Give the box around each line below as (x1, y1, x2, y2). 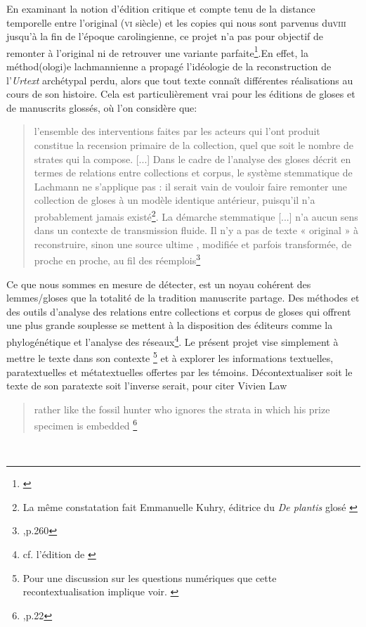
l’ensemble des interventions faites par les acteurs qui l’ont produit (34, 124, 320, 138)
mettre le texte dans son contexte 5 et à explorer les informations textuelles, (6, 349, 334, 365)
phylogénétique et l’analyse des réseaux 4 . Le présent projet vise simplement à (6, 332, 339, 349)
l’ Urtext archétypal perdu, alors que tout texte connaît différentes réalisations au (6, 72, 353, 87)
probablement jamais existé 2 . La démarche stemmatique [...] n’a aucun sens (34, 207, 358, 224)
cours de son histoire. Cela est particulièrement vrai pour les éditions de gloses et (6, 86, 355, 101)
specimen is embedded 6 (34, 416, 138, 432)
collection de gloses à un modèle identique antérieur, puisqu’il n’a (34, 193, 315, 207)
